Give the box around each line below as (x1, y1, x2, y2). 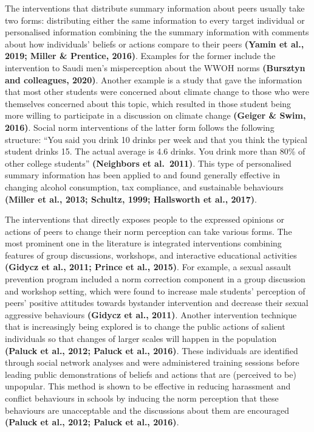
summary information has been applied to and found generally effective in (5, 169, 280, 181)
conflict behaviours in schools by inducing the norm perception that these (5, 392, 279, 404)
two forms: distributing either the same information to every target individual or (5, 13, 305, 26)
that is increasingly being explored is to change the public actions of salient (5, 320, 285, 333)
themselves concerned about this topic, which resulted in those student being (5, 97, 292, 110)
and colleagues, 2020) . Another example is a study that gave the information (5, 73, 302, 86)
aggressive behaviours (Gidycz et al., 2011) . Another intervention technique (5, 308, 297, 321)
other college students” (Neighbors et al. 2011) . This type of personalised (5, 156, 292, 169)
